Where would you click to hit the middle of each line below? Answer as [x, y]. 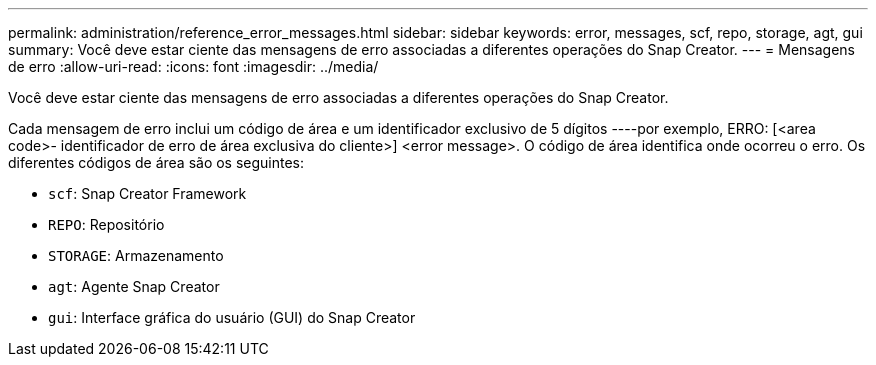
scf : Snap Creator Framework [147, 193]
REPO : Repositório [106, 224]
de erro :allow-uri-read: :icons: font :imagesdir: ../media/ [193, 66]
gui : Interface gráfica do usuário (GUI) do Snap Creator [232, 317]
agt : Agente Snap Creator [134, 286]
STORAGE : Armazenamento [136, 255]
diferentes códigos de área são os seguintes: [156, 162]
